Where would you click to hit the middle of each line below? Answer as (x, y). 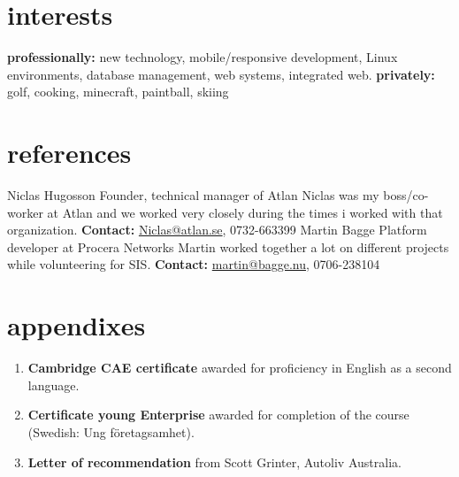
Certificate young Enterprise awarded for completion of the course (218, 415)
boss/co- (406, 195)
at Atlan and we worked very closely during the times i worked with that (245, 212)
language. (54, 385)
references (69, 153)
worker (25, 212)
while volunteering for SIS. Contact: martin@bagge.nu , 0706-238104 (194, 264)
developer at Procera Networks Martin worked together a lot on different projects (228, 246)
